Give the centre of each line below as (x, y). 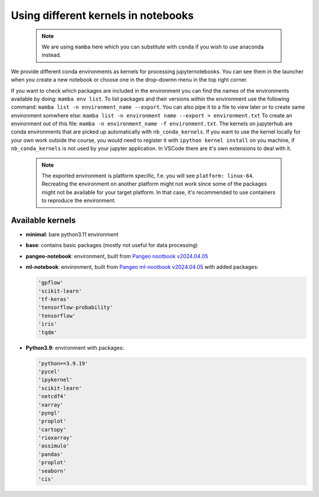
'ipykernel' (56, 380)
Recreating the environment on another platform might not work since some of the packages (154, 184)
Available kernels (43, 220)
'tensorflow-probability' (76, 308)
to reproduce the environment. (79, 200)
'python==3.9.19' (63, 363)
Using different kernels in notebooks (102, 15)
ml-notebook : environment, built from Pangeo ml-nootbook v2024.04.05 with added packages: (142, 267)
